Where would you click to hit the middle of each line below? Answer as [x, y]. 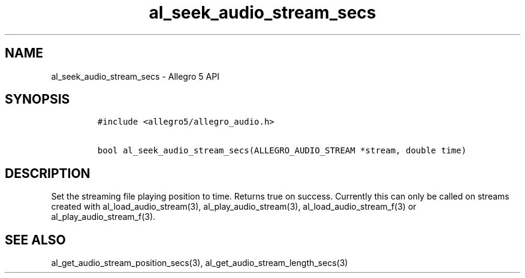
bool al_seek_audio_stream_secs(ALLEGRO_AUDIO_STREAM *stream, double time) [282, 151]
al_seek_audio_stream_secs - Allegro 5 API [135, 76]
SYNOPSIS [37, 99]
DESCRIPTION [48, 173]
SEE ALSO [35, 240]
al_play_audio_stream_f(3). [103, 217]
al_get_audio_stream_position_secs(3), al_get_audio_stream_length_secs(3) [200, 263]
